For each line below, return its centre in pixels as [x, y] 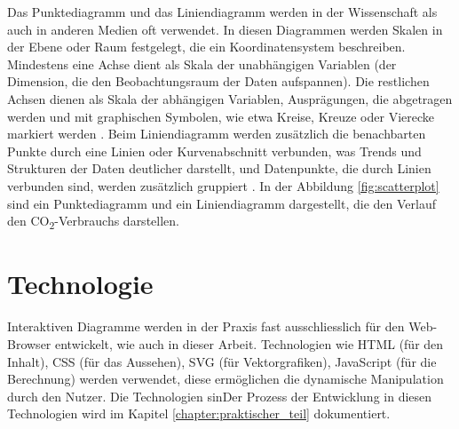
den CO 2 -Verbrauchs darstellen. [93, 222]
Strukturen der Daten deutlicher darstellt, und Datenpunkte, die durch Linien [219, 168]
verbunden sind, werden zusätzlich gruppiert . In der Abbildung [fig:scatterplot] [223, 185]
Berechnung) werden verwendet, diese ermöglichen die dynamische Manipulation [226, 379]
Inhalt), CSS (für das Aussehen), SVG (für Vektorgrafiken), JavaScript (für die [222, 361]
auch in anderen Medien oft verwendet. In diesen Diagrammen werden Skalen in [225, 29]
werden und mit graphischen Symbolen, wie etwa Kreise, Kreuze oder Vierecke [221, 116]
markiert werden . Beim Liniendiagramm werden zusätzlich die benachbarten [217, 134]
